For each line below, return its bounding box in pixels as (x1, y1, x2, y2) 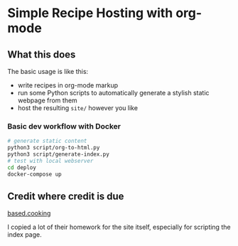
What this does (7, 48, 76, 60)
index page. (7, 230, 43, 239)
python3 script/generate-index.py (7, 151, 110, 158)
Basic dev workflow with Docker (7, 121, 121, 131)
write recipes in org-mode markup (17, 81, 119, 90)
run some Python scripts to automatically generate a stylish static (17, 89, 210, 97)
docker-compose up (7, 171, 62, 178)
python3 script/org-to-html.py (7, 144, 100, 151)
